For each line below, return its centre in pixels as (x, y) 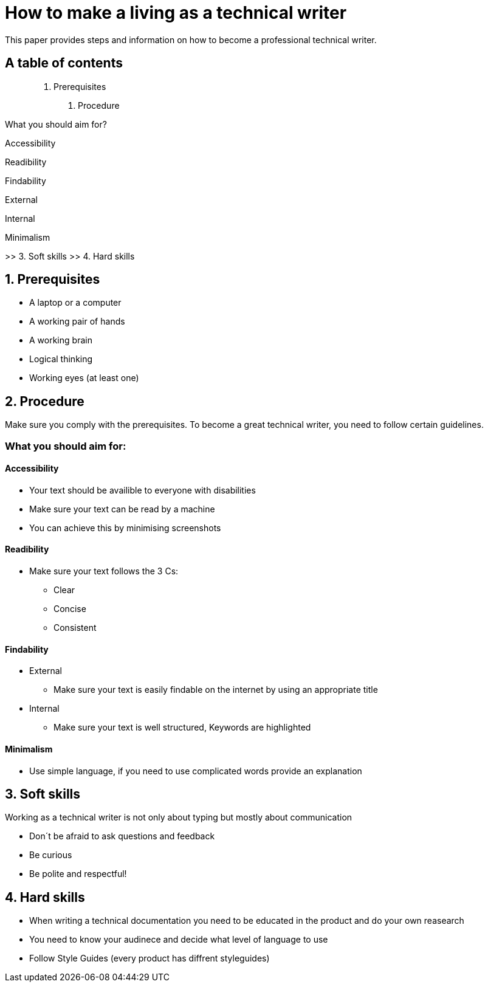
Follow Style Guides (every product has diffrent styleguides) (149, 958)
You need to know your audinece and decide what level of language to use (179, 940)
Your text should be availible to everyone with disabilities (143, 490)
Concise (70, 609)
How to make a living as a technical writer (176, 13)
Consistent (75, 628)
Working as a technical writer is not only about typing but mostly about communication (179, 817)
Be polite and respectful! (78, 874)
